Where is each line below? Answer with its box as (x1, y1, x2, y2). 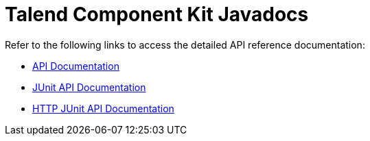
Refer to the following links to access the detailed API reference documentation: (5, 38, 365, 51)
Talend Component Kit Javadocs (5, 3, 309, 26)
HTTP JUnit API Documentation (32, 102, 174, 114)
